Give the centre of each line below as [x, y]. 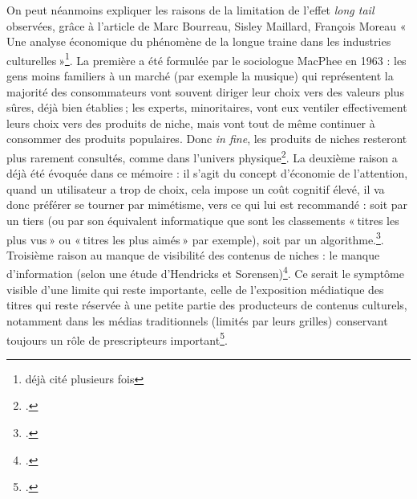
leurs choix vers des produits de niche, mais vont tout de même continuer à [191, 123]
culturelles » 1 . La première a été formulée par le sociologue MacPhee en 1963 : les [206, 59]
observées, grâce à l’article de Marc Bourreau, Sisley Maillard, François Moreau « [206, 25]
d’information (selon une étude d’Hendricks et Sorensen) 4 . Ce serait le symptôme [205, 272]
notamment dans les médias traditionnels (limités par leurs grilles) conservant [197, 320]
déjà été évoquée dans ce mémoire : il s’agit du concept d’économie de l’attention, [207, 173]
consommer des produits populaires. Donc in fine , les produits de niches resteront [207, 139]
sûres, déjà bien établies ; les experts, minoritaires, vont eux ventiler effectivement [207, 107]
